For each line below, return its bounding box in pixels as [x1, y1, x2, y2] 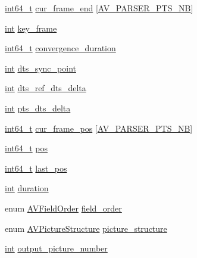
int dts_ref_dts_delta [5, 82, 86, 94]
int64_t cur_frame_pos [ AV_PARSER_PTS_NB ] [5, 122, 193, 134]
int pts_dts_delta [5, 101, 71, 114]
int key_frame [5, 21, 57, 34]
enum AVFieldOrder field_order [5, 201, 122, 214]
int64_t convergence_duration [5, 42, 116, 54]
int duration [5, 182, 49, 194]
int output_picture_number [5, 242, 108, 254]
